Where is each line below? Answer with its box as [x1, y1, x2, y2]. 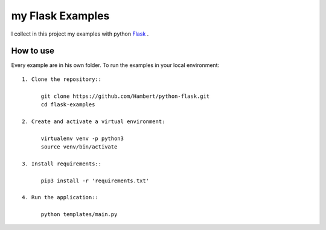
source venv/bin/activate [40, 143, 118, 150]
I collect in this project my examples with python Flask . [11, 30, 149, 37]
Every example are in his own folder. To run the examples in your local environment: [11, 62, 220, 69]
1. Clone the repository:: [22, 75, 102, 83]
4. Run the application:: [22, 194, 99, 201]
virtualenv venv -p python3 [40, 135, 124, 142]
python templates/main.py [40, 211, 118, 218]
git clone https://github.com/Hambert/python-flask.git [40, 92, 210, 100]
